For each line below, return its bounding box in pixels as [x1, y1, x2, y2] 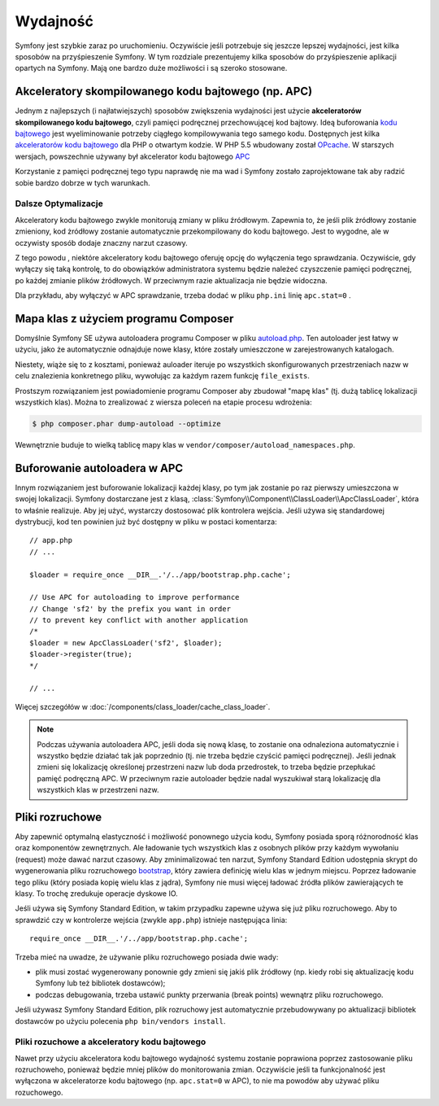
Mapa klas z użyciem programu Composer [15, 312, 234, 326]
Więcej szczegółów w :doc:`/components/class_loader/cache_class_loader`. [15, 702, 271, 711]
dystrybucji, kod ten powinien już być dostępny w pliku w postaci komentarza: [15, 517, 277, 527]
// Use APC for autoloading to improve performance [29, 592, 240, 602]
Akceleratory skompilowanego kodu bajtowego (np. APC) [15, 85, 313, 98]
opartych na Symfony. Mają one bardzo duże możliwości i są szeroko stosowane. [15, 63, 288, 73]
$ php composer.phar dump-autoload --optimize [32, 419, 221, 428]
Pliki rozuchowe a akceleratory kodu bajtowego [15, 1036, 206, 1047]
